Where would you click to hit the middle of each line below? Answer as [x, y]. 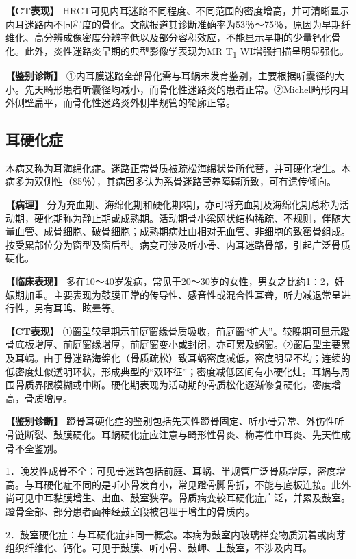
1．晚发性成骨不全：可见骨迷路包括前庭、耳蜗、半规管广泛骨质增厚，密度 [171, 471]
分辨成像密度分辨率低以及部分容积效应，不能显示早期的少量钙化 [187, 37]
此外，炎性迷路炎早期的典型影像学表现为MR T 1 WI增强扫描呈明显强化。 [187, 51]
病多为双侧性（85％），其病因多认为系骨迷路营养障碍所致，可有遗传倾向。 [171, 181]
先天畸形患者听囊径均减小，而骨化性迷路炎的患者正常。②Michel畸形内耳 [187, 89]
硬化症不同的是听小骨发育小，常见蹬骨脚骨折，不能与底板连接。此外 [197, 484]
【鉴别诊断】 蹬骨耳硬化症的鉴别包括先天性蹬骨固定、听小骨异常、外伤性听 [175, 421]
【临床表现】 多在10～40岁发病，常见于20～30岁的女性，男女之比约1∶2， [170, 281]
